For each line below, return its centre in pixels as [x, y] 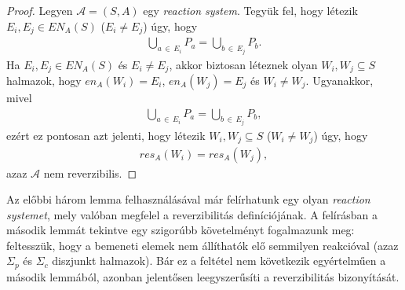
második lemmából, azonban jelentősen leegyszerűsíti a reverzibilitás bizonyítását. [203, 276]
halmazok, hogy [44, 80]
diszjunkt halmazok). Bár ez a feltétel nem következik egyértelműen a [219, 261]
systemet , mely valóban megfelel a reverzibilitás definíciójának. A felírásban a [192, 214]
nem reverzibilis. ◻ [90, 173]
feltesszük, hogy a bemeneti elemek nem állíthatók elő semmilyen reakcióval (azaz [202, 245]
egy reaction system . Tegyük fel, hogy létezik [250, 10]
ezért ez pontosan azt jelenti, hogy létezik [106, 136]
